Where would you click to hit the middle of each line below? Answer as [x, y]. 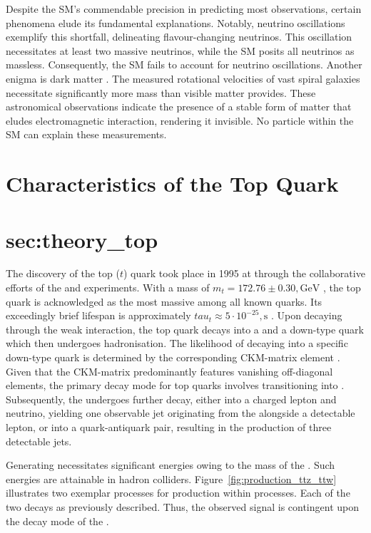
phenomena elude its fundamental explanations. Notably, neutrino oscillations [176, 22]
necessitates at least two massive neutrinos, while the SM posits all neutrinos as [180, 50]
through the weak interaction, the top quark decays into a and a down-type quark [185, 329]
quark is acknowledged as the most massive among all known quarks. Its [164, 301]
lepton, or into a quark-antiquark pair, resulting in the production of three [169, 426]
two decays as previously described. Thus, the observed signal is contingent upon [182, 506]
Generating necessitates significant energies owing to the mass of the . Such [171, 465]
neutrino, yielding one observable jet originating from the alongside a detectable [181, 413]
